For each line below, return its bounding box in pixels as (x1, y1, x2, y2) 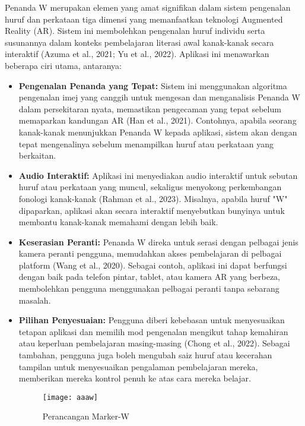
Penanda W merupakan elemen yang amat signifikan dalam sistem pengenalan (5, 1, 291, 13)
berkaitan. (18, 149, 56, 162)
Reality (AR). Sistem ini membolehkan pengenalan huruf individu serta (5, 24, 265, 37)
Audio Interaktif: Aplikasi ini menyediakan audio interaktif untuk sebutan (18, 169, 298, 181)
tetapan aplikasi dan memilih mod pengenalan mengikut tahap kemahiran (18, 325, 288, 337)
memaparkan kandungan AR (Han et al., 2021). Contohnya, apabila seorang (18, 114, 297, 127)
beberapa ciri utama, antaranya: (5, 59, 122, 71)
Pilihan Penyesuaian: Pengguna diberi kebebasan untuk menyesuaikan (18, 314, 285, 326)
